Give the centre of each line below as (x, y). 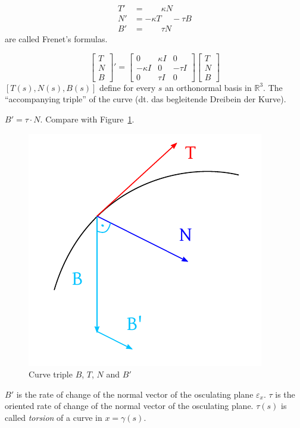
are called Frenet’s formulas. (56, 39)
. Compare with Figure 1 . (87, 119)
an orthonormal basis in (208, 87)
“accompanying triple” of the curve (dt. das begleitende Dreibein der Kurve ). (146, 99)
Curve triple (51, 374)
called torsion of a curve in (54, 417)
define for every (128, 87)
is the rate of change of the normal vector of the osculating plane (135, 394)
